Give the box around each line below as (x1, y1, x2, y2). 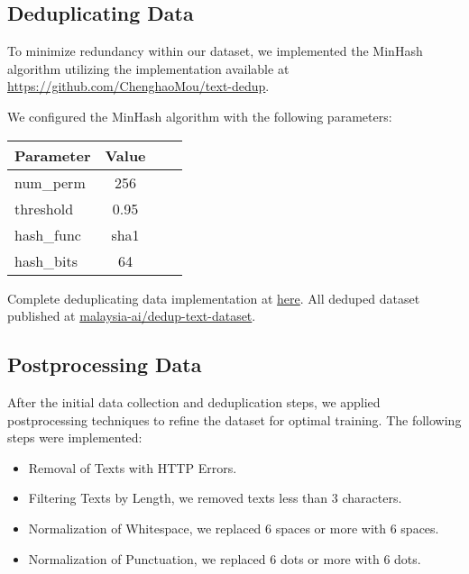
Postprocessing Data (7, 351, 202, 378)
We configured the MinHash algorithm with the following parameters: (7, 106, 392, 125)
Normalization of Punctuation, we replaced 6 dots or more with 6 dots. (28, 549, 421, 568)
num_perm (14, 171, 86, 193)
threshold (14, 197, 74, 219)
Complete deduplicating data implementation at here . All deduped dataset (7, 288, 420, 307)
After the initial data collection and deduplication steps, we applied (7, 392, 381, 411)
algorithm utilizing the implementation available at (7, 59, 290, 77)
